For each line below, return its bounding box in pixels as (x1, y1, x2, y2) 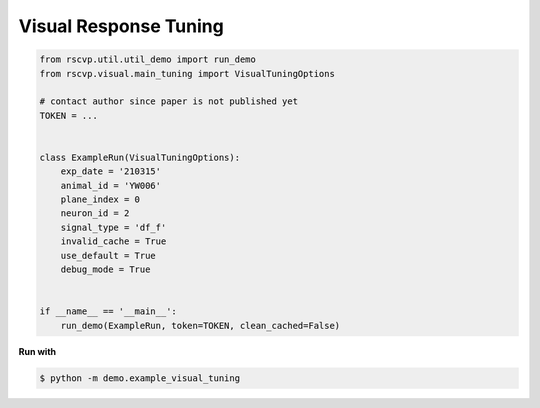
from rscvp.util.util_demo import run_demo (39, 54, 257, 65)
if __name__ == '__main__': (39, 306, 177, 317)
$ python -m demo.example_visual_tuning (39, 372, 240, 384)
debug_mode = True (60, 264, 151, 275)
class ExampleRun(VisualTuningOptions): (39, 151, 240, 163)
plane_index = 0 (60, 194, 140, 205)
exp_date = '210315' (60, 166, 162, 177)
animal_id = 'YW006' (60, 180, 162, 191)
